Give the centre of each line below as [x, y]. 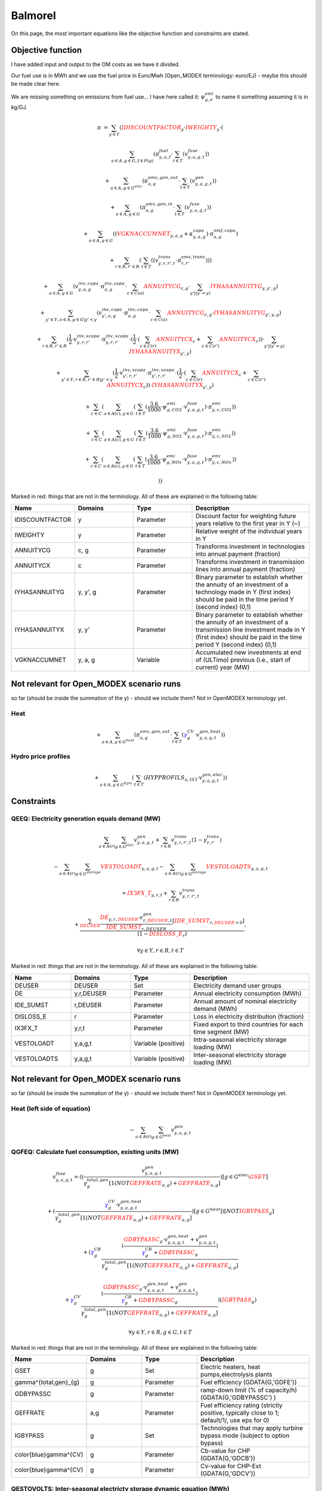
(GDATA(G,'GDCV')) [228, 1474]
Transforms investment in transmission [250, 562]
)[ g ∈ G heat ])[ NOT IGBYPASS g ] [233, 1211]
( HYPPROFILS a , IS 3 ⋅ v [173, 778]
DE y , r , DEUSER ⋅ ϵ [122, 918]
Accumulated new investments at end [248, 652]
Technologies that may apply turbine [252, 1428]
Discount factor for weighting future [246, 516]
